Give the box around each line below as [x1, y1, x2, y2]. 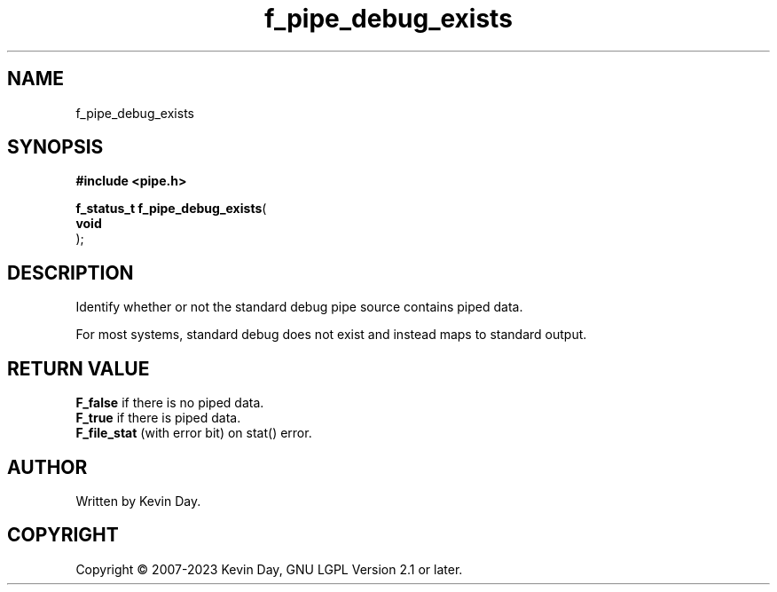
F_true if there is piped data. [75, 410, 241, 426]
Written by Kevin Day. [75, 493, 201, 509]
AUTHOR [7, 455, 88, 478]
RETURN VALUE [7, 357, 150, 380]
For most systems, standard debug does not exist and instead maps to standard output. [75, 327, 587, 343]
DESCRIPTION [7, 261, 134, 284]
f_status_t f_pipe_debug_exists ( [75, 201, 267, 217]
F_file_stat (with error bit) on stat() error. [75, 425, 312, 441]
